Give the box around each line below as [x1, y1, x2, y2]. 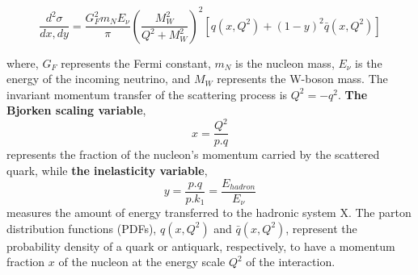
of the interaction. [246, 253, 336, 270]
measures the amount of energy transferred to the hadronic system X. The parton [6, 204, 412, 221]
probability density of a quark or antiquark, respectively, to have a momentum [6, 237, 395, 254]
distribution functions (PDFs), [6, 219, 157, 236]
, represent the [285, 219, 357, 236]
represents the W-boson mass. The [217, 70, 388, 87]
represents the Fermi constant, [61, 54, 211, 71]
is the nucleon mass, [235, 54, 335, 71]
